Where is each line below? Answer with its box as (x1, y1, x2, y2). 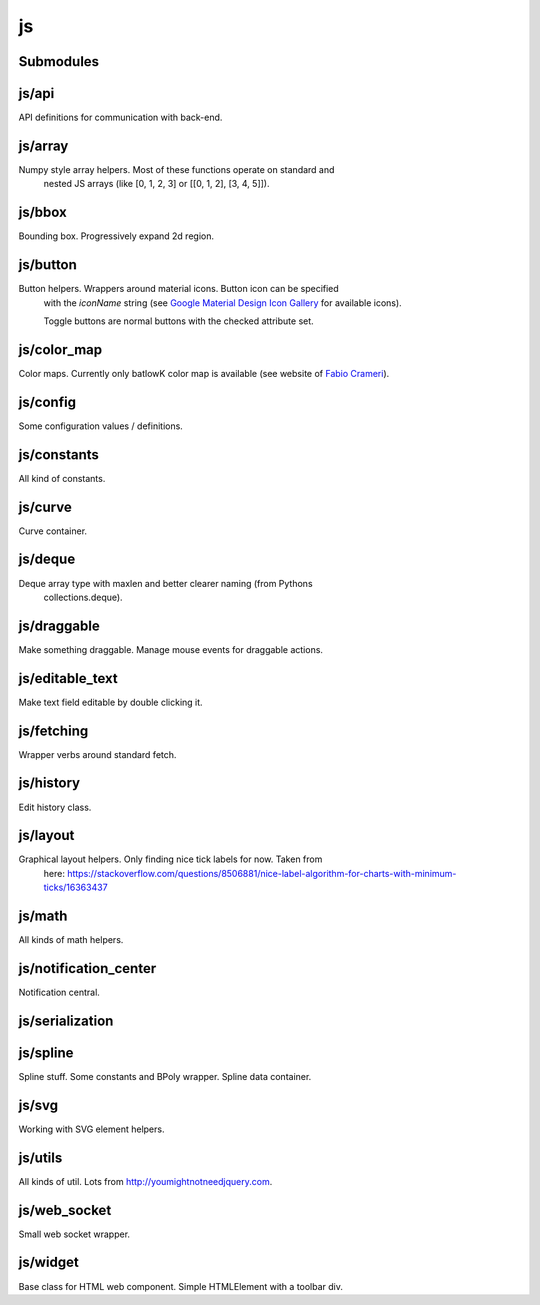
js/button (18, 256, 77, 274)
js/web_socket (18, 1201, 112, 1219)
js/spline (18, 1044, 74, 1061)
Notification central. (18, 986, 100, 999)
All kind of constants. (18, 472, 106, 484)
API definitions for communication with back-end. (18, 111, 223, 124)
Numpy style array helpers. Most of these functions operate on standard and (18, 163, 335, 175)
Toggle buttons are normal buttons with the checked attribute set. (43, 315, 314, 327)
